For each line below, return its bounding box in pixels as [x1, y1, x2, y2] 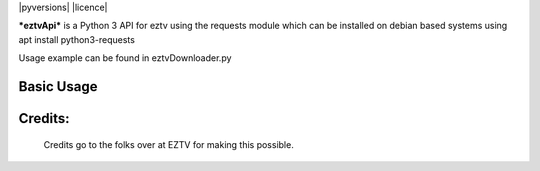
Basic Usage [18, 78, 98, 95]
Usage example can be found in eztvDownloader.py [18, 52, 232, 64]
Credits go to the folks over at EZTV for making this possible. [43, 138, 294, 150]
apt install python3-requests [18, 33, 135, 45]
